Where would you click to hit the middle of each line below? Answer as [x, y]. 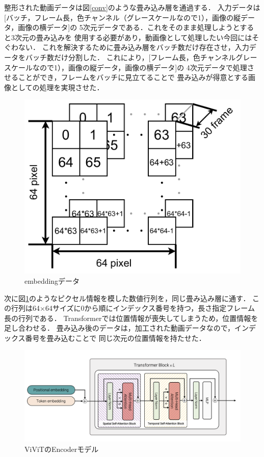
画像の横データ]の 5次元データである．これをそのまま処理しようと [129, 27]
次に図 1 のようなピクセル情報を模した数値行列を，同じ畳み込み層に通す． [127, 298]
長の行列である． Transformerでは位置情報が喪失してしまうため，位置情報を [131, 318]
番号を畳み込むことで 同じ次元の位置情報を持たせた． [115, 338]
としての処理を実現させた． [57, 87]
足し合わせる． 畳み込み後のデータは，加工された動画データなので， [120, 328]
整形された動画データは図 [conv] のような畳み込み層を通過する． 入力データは [132, 7]
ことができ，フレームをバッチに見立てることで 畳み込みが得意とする [133, 77]
